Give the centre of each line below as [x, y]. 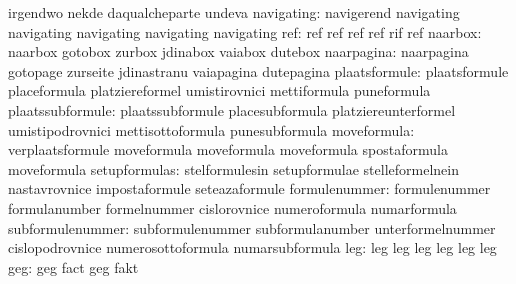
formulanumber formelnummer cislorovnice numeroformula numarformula [232, 207]
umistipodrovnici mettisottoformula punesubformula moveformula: [211, 129]
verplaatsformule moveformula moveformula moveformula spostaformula [228, 149]
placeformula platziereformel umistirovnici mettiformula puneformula [219, 90]
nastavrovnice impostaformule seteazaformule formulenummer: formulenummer [249, 188]
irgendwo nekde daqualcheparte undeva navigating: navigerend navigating [234, 12]
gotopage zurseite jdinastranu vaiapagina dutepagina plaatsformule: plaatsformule [258, 70]
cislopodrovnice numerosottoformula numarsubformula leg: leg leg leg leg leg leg [252, 247]
